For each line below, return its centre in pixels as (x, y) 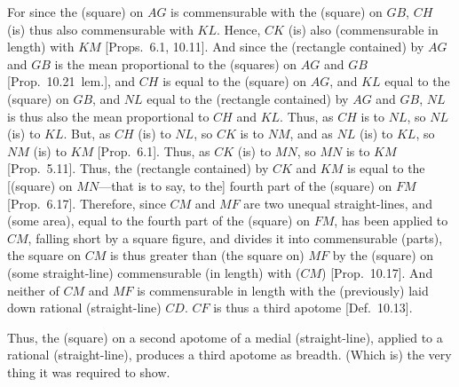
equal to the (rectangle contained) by (248, 98)
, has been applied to (391, 221)
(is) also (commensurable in (363, 29)
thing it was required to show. (89, 371)
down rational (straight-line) (84, 308)
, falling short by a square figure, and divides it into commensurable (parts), (235, 237)
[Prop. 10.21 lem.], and (71, 81)
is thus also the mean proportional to (108, 116)
